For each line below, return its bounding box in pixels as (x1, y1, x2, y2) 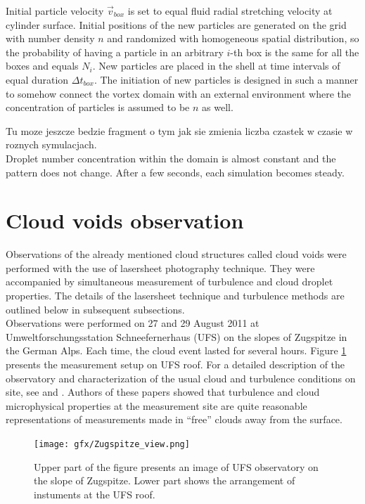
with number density (6, 31, 95, 46)
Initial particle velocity (6, 4, 104, 18)
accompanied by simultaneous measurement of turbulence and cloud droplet (6, 274, 333, 289)
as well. (202, 100, 233, 115)
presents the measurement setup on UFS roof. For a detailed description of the (6, 357, 345, 371)
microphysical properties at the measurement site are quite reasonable (6, 398, 307, 413)
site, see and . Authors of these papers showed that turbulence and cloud (6, 385, 320, 399)
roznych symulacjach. (6, 137, 97, 152)
